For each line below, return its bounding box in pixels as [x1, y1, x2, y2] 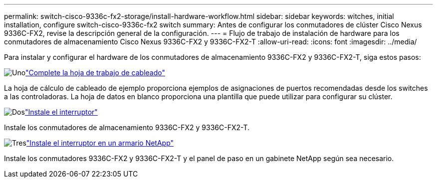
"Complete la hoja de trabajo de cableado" [25, 68, 165, 77]
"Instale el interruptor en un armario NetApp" [26, 139, 174, 147]
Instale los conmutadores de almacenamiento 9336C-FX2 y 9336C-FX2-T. [4, 123, 250, 132]
